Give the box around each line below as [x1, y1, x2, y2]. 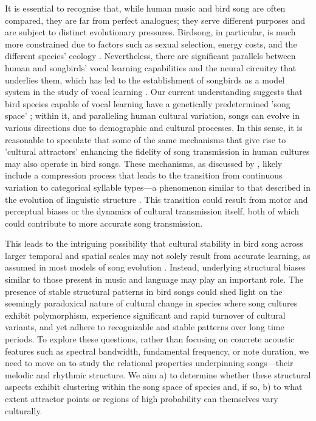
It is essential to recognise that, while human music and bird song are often [5, 2, 286, 14]
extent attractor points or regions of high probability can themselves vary [5, 392, 278, 405]
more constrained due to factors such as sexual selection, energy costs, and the [5, 37, 297, 50]
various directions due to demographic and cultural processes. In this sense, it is [5, 121, 303, 133]
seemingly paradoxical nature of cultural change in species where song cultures [5, 297, 298, 310]
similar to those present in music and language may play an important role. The [5, 273, 304, 286]
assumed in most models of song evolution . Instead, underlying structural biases [5, 261, 306, 274]
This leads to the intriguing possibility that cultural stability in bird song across [5, 237, 303, 250]
